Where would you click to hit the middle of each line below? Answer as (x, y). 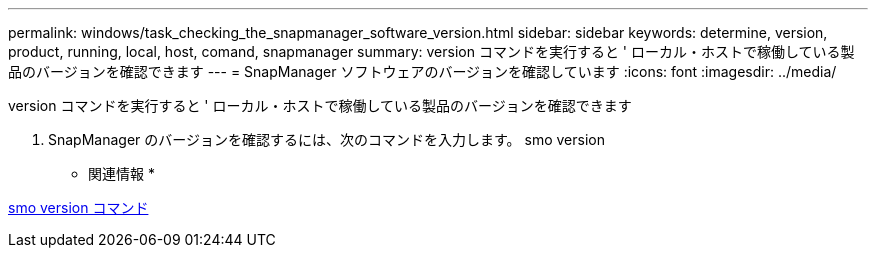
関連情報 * (121, 173)
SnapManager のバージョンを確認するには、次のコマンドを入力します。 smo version (326, 139)
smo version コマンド (78, 207)
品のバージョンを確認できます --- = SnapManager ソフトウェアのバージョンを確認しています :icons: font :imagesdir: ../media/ (422, 71)
